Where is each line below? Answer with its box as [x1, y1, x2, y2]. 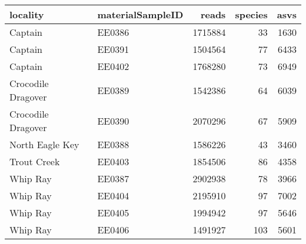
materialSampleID [97, 8, 184, 21]
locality [9, 8, 44, 21]
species [235, 8, 268, 21]
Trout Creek [9, 155, 60, 168]
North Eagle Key [9, 138, 79, 151]
